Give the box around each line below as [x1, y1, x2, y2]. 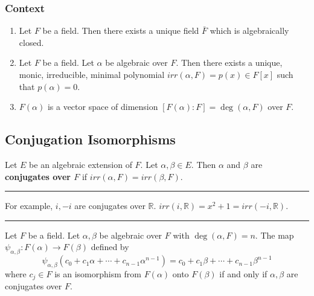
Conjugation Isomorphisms [5, 130, 176, 149]
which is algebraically [210, 24, 289, 37]
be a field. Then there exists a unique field [42, 24, 199, 37]
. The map [255, 228, 294, 241]
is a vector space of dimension [47, 100, 158, 113]
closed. [19, 36, 44, 48]
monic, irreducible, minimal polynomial [19, 68, 165, 80]
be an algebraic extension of [29, 158, 132, 170]
